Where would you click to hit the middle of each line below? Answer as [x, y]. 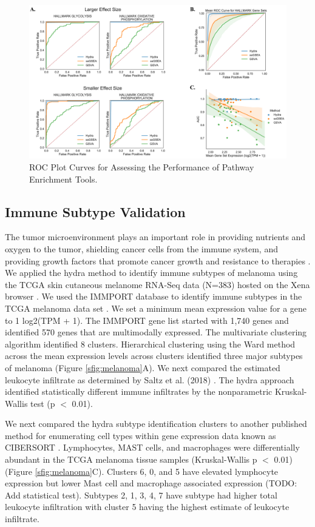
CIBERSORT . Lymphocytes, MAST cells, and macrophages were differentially [152, 447]
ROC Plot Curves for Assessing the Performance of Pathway [142, 167]
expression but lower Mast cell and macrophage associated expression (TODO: [151, 483]
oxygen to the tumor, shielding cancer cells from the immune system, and [141, 248]
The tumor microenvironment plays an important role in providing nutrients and [155, 237]
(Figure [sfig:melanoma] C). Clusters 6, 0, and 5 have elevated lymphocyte [142, 471]
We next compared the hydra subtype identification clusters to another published [156, 424]
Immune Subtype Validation [95, 211]
